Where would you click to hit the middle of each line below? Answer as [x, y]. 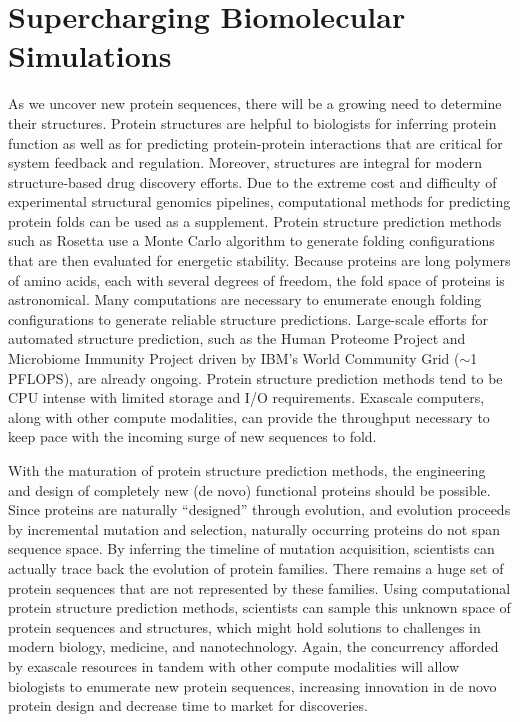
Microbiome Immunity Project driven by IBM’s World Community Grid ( [234, 358]
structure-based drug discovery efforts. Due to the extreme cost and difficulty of [252, 181]
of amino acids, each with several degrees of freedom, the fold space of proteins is [256, 279]
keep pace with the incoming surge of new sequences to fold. [192, 436]
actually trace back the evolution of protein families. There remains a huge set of [256, 567]
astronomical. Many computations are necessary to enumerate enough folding [245, 299]
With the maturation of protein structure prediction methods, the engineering [247, 470]
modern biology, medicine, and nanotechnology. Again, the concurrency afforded [253, 646]
